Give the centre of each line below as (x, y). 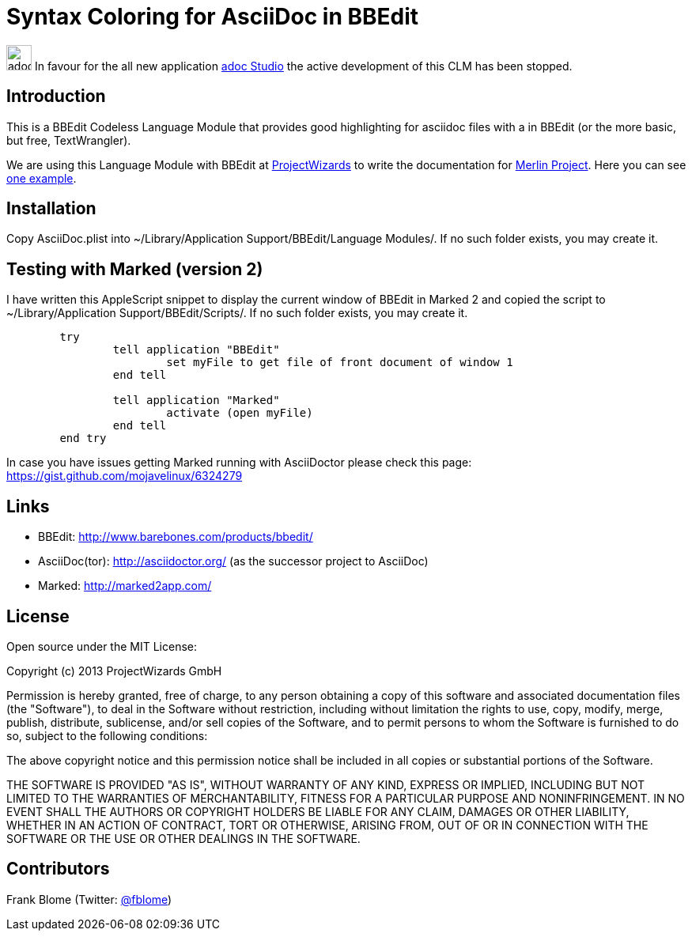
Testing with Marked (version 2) (135, 269)
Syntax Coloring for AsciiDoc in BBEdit (213, 17)
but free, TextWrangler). (69, 140)
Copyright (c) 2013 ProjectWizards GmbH (114, 671)
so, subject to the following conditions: (107, 735)
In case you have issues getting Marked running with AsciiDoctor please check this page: (239, 463)
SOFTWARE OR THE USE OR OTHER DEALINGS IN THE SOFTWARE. (183, 838)
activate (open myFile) (240, 413)
